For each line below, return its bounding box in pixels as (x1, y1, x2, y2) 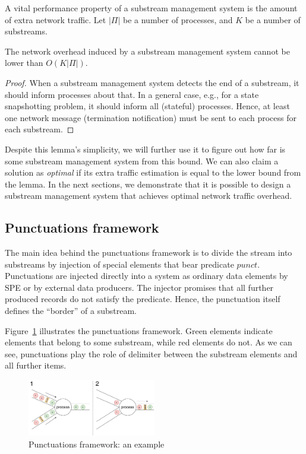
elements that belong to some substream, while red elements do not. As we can (5, 336, 292, 348)
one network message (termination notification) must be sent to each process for (5, 111, 296, 123)
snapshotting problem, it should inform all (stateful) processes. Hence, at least (5, 100, 290, 112)
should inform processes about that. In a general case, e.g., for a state (5, 88, 259, 100)
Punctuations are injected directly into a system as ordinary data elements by (5, 269, 288, 282)
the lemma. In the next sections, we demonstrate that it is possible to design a (5, 177, 291, 190)
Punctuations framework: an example (29, 437, 165, 450)
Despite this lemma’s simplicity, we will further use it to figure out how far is (5, 142, 286, 155)
